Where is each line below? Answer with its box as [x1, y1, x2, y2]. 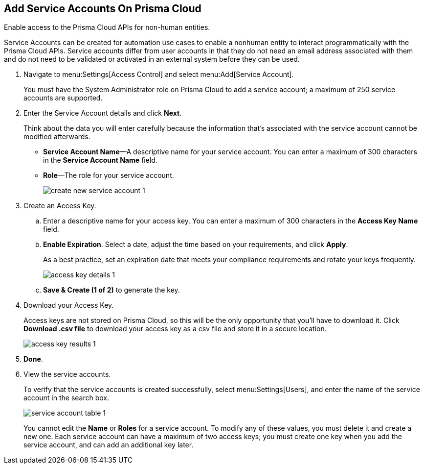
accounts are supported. [23, 94, 103, 102]
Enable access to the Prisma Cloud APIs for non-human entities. [4, 23, 210, 32]
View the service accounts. [23, 370, 111, 379]
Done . [23, 355, 43, 364]
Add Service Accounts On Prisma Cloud [4, 2, 201, 15]
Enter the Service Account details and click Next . [23, 109, 182, 118]
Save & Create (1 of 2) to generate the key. [43, 286, 180, 295]
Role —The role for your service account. [43, 171, 174, 180]
